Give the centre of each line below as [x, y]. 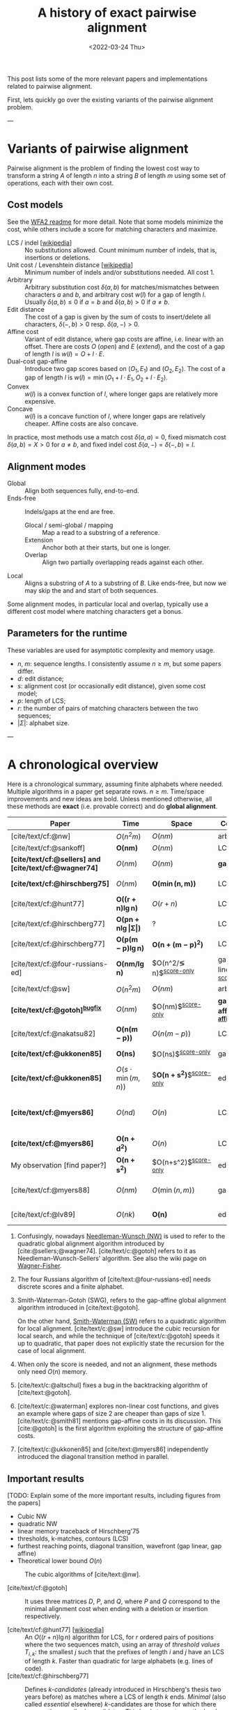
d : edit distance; [40, 679]
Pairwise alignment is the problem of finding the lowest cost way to [103, 168]
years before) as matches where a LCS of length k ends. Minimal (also [125, 1697]
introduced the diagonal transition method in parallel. [93, 1457]
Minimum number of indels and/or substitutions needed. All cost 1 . [119, 272]
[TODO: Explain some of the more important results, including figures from [114, 1496]
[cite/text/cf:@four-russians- [59, 964]
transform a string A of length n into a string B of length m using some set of [117, 175]
